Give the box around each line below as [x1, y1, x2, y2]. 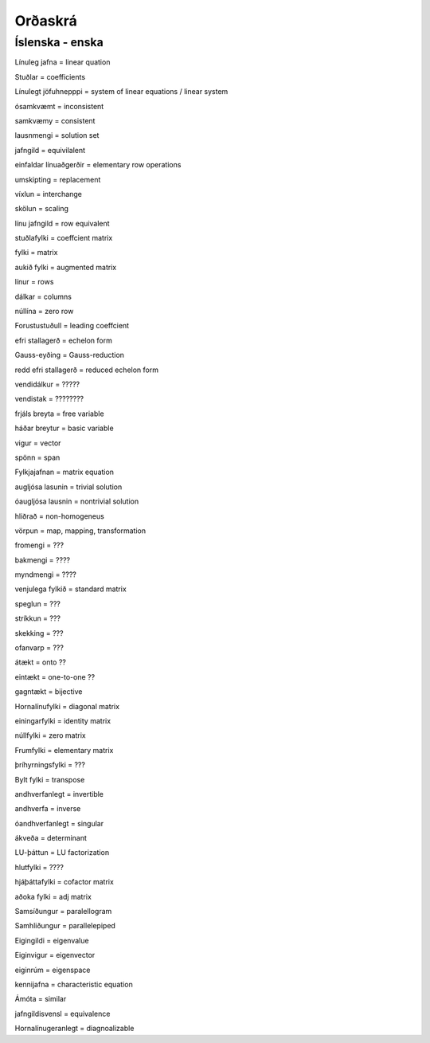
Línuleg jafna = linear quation [14, 57, 111, 67]
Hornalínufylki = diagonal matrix [14, 701, 119, 711]
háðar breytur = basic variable [14, 423, 115, 433]
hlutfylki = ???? [14, 862, 64, 872]
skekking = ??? [14, 628, 64, 637]
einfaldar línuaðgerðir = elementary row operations [14, 160, 182, 170]
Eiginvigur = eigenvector [14, 951, 96, 960]
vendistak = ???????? [14, 394, 84, 404]
